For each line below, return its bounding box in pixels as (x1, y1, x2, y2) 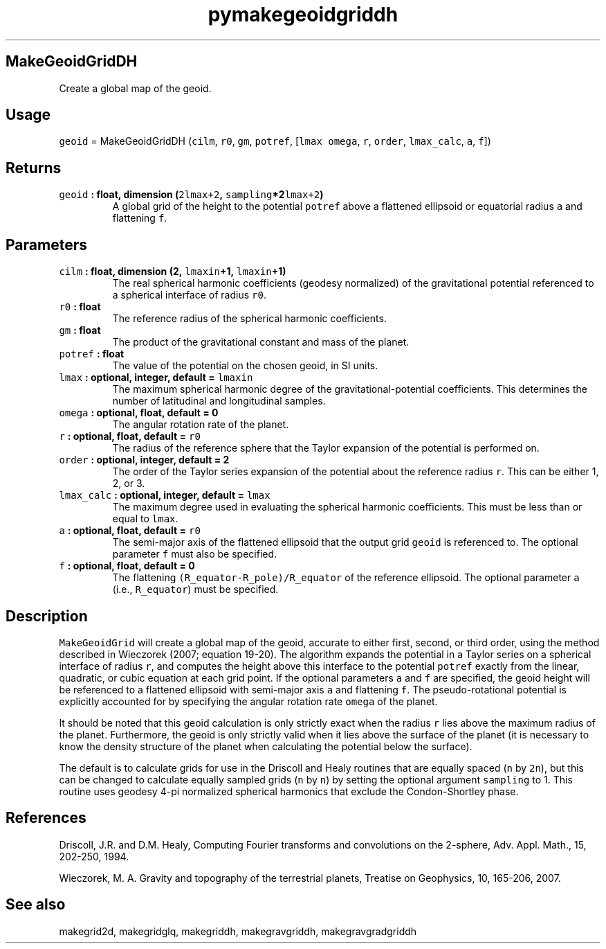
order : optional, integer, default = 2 (59, 454, 230, 466)
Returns (6, 159, 62, 177)
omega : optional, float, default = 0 (59, 407, 219, 419)
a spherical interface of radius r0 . (112, 289, 266, 301)
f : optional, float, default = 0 (59, 560, 195, 572)
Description (6, 607, 88, 625)
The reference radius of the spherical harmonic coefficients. (112, 312, 387, 325)
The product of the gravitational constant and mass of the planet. (112, 336, 410, 348)
